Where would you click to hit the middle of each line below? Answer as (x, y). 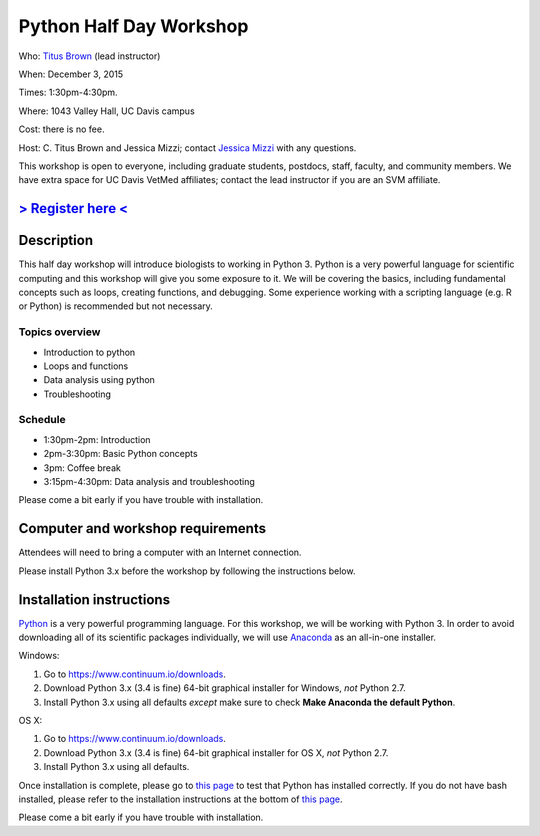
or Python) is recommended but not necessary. (116, 306)
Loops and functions (86, 366)
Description (56, 240)
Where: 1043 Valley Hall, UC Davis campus (106, 111)
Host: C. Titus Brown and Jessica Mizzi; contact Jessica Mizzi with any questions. (187, 147)
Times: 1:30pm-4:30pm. (68, 92)
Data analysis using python (99, 380)
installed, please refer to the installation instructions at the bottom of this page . (181, 799)
